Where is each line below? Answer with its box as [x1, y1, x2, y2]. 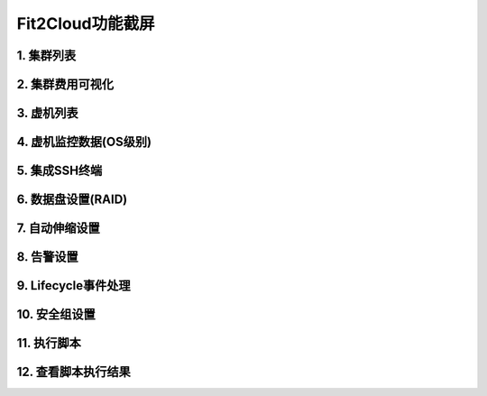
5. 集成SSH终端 [16, 163, 103, 179]
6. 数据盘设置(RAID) [16, 192, 128, 207]
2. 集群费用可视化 [16, 77, 115, 92]
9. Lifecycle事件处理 [16, 278, 131, 293]
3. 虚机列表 [16, 106, 78, 121]
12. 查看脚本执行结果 [16, 364, 131, 380]
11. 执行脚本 [16, 336, 81, 351]
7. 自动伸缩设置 [16, 221, 100, 236]
